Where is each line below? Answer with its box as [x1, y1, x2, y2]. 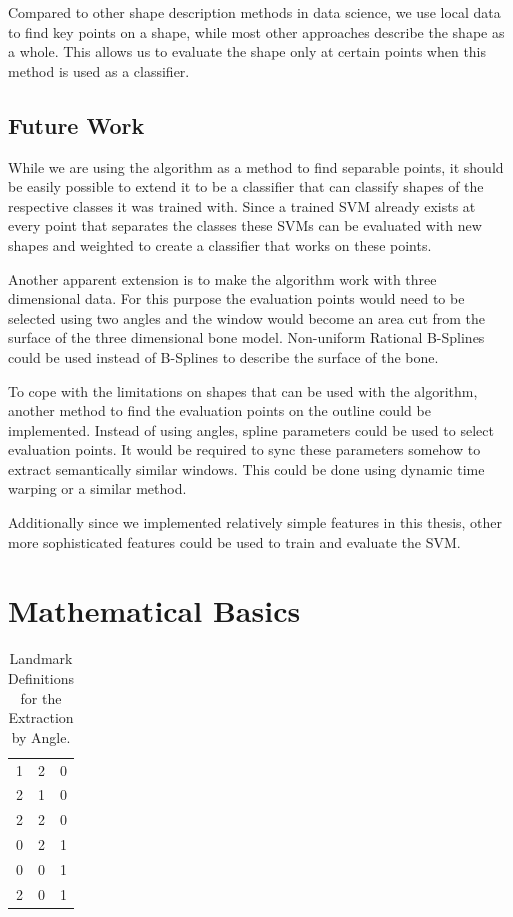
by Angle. [11, 726, 71, 747]
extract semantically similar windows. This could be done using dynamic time [8, 458, 485, 479]
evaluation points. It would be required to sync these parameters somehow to [8, 439, 481, 460]
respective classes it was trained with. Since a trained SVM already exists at [8, 195, 476, 216]
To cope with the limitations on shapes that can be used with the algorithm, [8, 380, 478, 401]
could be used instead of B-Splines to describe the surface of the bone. [8, 346, 439, 367]
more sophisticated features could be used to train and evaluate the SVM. [8, 531, 461, 552]
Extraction [8, 707, 74, 728]
